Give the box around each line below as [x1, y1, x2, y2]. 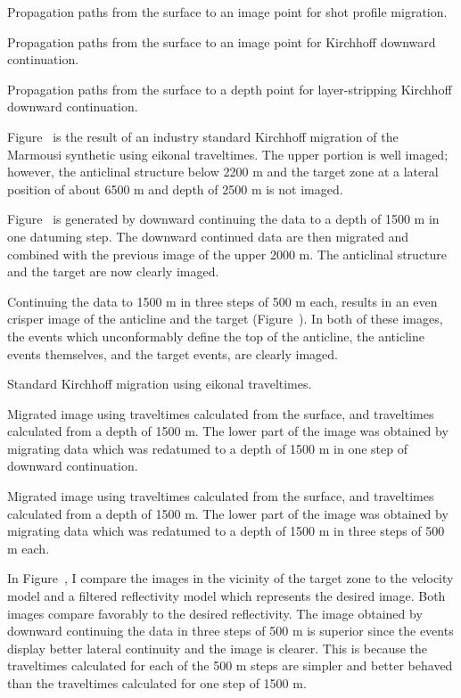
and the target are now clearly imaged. [7, 262, 219, 281]
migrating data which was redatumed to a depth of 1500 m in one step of [7, 439, 407, 457]
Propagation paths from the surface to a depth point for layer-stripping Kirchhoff [7, 79, 452, 98]
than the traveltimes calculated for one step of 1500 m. [7, 674, 307, 692]
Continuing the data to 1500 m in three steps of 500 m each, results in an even [7, 292, 438, 310]
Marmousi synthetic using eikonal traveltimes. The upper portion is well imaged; [7, 144, 449, 163]
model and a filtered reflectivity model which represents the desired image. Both [7, 587, 446, 605]
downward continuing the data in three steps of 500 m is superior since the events [7, 621, 454, 640]
